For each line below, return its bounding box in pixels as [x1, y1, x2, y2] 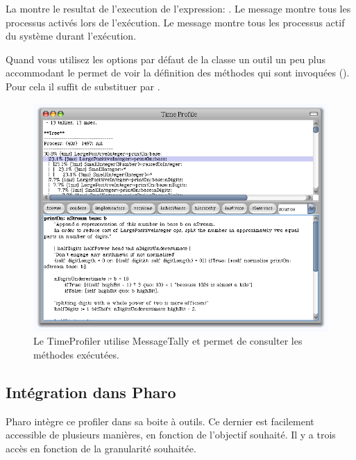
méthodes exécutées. [33, 347, 119, 361]
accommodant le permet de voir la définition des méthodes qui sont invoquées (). [6, 65, 350, 80]
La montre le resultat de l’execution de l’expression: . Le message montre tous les [6, 1, 351, 15]
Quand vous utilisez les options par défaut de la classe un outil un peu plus [6, 51, 326, 66]
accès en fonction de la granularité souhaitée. [6, 441, 196, 455]
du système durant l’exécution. [6, 28, 137, 43]
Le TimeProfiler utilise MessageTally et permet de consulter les [33, 334, 303, 348]
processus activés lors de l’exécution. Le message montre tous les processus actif [6, 15, 345, 29]
